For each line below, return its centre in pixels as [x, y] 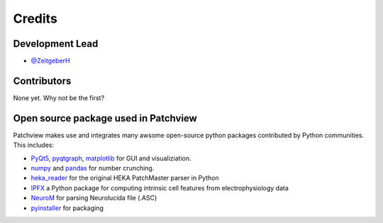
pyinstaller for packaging [67, 208]
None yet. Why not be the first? [59, 98]
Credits [35, 18]
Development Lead [56, 44]
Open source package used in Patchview [105, 118]
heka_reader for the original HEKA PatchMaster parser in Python [125, 178]
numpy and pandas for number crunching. [93, 168]
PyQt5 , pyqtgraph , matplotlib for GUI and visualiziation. [111, 158]
